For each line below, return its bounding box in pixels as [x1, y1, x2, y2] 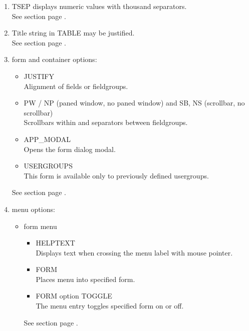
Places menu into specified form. [36, 273, 135, 284]
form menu [24, 220, 57, 231]
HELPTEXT [36, 237, 75, 248]
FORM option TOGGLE [36, 290, 112, 301]
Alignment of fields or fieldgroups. [24, 80, 128, 91]
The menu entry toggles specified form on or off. [36, 300, 184, 311]
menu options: [12, 203, 55, 214]
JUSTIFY [24, 70, 54, 81]
